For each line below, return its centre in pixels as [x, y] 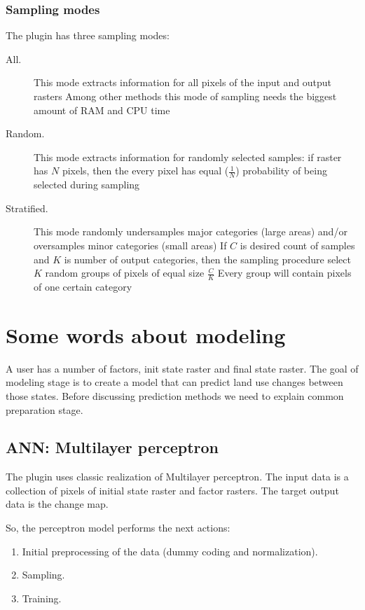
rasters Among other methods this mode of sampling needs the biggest [185, 96]
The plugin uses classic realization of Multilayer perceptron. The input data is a [177, 477]
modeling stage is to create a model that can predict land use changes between [174, 382]
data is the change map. [57, 504]
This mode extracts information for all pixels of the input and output [183, 82]
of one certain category [83, 286]
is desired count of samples [297, 245]
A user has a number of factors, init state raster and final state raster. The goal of [182, 368]
